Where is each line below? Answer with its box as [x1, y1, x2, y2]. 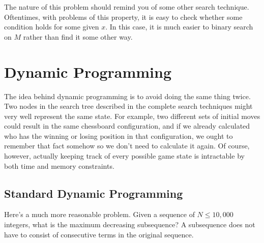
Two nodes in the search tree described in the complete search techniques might [4, 101, 253, 111]
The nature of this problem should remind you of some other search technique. [4, 2, 249, 12]
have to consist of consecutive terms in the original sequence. [4, 229, 194, 239]
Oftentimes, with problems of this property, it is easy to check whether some [4, 11, 243, 22]
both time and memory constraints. [4, 160, 114, 171]
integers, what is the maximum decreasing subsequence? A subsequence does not [4, 219, 255, 230]
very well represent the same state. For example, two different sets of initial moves [4, 110, 260, 121]
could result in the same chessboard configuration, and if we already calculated [4, 120, 250, 131]
